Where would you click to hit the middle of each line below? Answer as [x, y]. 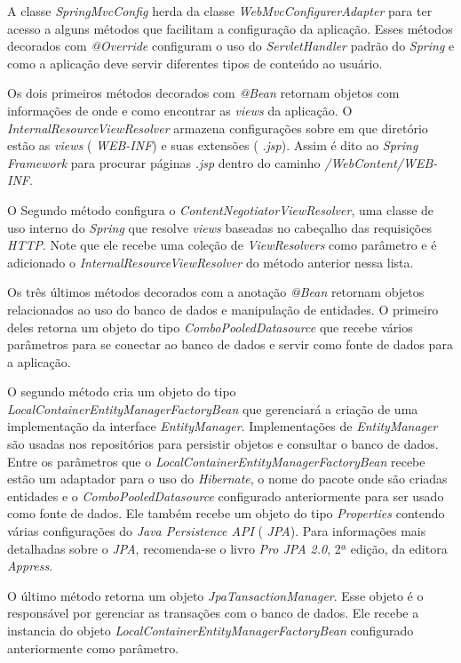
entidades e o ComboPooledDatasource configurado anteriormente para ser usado [226, 495]
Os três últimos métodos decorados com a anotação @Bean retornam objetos [216, 292]
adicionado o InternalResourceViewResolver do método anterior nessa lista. [211, 262]
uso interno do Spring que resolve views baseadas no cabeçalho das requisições [219, 227]
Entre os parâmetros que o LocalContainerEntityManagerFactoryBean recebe [216, 461]
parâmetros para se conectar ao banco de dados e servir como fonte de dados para [230, 344]
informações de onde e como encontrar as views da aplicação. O [180, 110]
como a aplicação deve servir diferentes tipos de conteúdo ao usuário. [195, 63]
